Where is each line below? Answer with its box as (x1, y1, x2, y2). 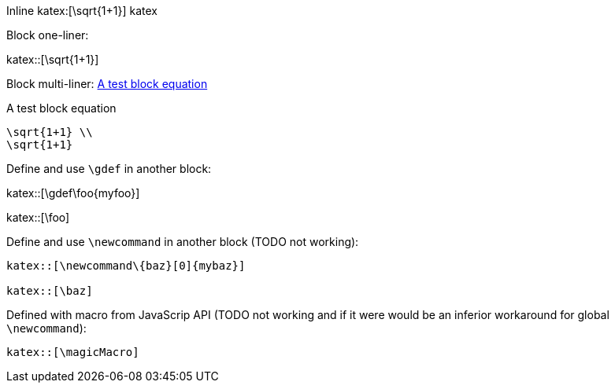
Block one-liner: (6, 28, 89, 42)
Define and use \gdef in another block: (6, 162, 212, 175)
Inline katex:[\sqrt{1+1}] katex (6, 4, 157, 17)
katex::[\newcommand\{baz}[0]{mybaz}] (6, 259, 246, 272)
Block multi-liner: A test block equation (6, 77, 208, 90)
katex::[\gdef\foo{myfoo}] (6, 186, 140, 200)
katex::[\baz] (6, 284, 93, 297)
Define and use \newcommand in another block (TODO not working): (6, 235, 359, 248)
